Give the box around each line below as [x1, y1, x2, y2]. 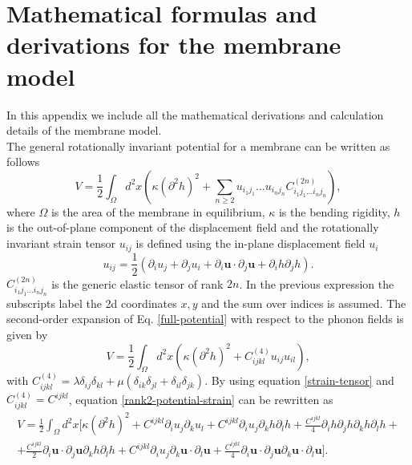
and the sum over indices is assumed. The [201, 294, 406, 311]
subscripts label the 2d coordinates [6, 294, 177, 311]
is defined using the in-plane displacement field [135, 235, 366, 252]
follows [6, 153, 40, 170]
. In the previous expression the [239, 275, 394, 292]
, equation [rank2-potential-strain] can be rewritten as [68, 390, 333, 407]
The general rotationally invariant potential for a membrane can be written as [6, 137, 390, 154]
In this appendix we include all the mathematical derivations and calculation [6, 106, 384, 123]
